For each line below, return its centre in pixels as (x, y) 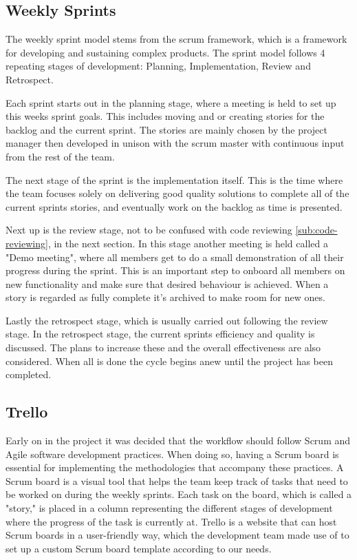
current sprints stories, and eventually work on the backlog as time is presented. (174, 206)
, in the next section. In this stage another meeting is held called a (188, 243)
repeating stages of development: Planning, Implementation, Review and (158, 66)
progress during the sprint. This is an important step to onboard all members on (175, 270)
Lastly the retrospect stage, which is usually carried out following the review (167, 320)
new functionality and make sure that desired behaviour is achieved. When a (167, 283)
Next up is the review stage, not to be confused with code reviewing (149, 230)
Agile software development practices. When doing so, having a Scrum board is (172, 454)
